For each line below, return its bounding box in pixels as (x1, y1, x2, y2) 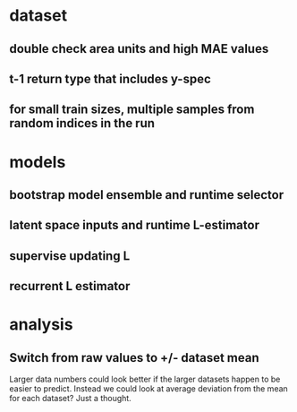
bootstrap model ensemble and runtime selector (9, 187, 284, 202)
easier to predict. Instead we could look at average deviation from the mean (9, 383, 288, 394)
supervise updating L (9, 248, 131, 263)
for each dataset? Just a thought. (9, 393, 132, 404)
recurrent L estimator (9, 279, 131, 294)
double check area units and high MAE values (9, 41, 269, 56)
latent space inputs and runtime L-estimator (9, 218, 259, 233)
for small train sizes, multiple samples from (9, 102, 255, 117)
